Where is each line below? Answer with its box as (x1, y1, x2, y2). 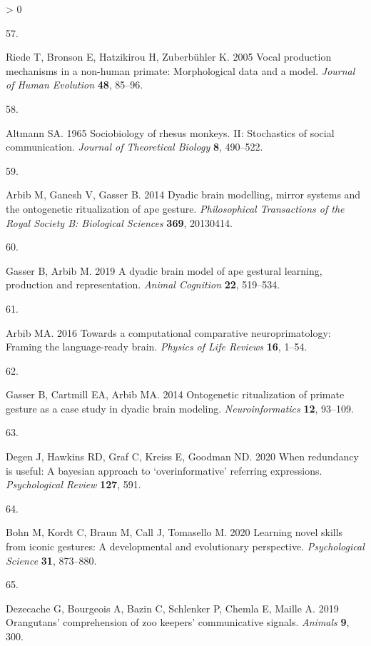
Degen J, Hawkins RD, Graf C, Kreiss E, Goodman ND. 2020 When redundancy (6, 449, 359, 464)
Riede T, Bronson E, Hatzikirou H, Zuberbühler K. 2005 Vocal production (6, 49, 332, 64)
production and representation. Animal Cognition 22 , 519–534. (6, 277, 280, 292)
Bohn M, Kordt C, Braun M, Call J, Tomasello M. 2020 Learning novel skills (6, 525, 343, 540)
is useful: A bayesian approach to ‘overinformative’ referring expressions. (6, 463, 322, 478)
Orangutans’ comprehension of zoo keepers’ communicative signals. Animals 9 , (6, 615, 350, 630)
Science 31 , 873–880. (6, 552, 97, 567)
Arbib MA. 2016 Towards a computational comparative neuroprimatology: (6, 325, 331, 340)
